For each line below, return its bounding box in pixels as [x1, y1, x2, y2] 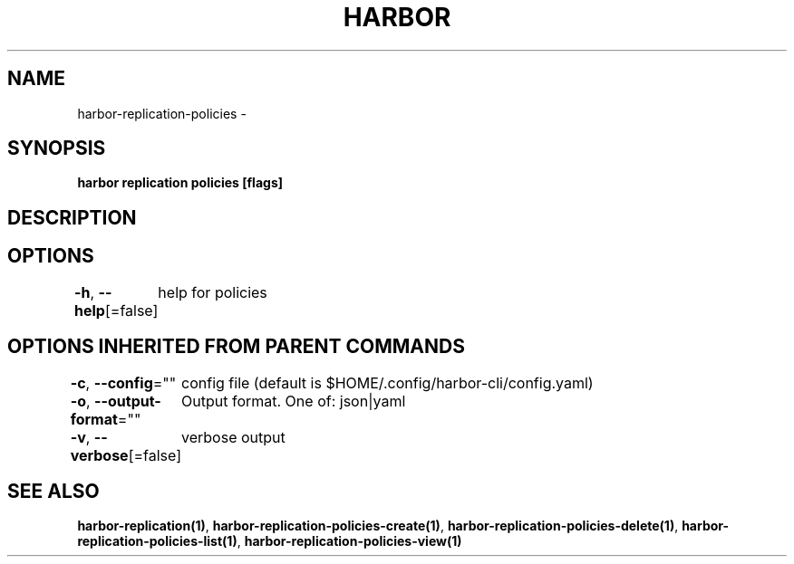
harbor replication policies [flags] [77, 175, 283, 191]
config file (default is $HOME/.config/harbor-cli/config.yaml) [181, 373, 594, 392]
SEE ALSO [7, 479, 100, 502]
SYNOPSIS [7, 137, 106, 160]
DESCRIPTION [7, 206, 137, 229]
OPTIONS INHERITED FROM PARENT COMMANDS [7, 335, 465, 358]
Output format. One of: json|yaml [181, 391, 406, 410]
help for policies [158, 282, 267, 301]
